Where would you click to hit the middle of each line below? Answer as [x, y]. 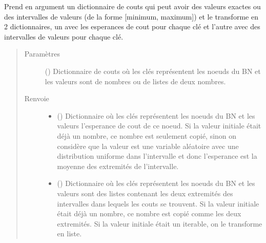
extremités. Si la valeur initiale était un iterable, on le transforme [160, 223]
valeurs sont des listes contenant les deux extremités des [145, 193]
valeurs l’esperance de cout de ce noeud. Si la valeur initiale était [159, 126]
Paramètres [42, 54]
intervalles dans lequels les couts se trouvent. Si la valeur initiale [158, 203]
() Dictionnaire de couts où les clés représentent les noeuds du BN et [153, 71]
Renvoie [37, 98]
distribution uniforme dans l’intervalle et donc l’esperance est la [157, 156]
